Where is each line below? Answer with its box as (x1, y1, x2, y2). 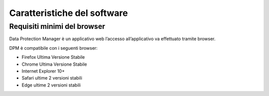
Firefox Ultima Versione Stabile (21, 54, 85, 60)
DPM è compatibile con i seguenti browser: (9, 45, 98, 51)
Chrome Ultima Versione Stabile (21, 61, 87, 67)
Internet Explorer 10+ (21, 68, 65, 74)
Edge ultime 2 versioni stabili (21, 82, 81, 88)
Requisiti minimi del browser (9, 22, 106, 31)
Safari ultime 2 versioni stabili (21, 75, 82, 81)
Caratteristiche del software (9, 7, 128, 18)
